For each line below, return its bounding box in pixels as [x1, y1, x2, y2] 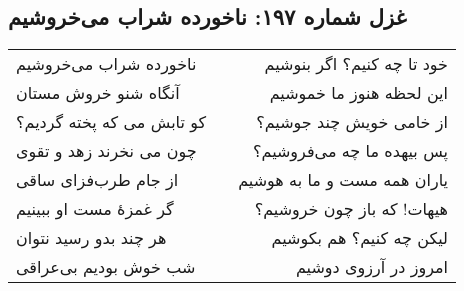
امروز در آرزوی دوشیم [295, 255, 448, 279]
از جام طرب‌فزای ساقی [16, 168, 179, 192]
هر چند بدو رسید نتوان [16, 226, 167, 250]
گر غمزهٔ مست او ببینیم [16, 197, 174, 221]
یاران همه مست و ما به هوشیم [238, 168, 448, 192]
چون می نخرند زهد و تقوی [16, 139, 197, 163]
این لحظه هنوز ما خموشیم [269, 81, 448, 105]
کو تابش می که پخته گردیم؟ [16, 110, 207, 134]
